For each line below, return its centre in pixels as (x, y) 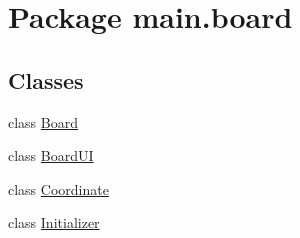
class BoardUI (51, 155)
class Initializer (54, 222)
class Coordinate (58, 188)
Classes (46, 79)
